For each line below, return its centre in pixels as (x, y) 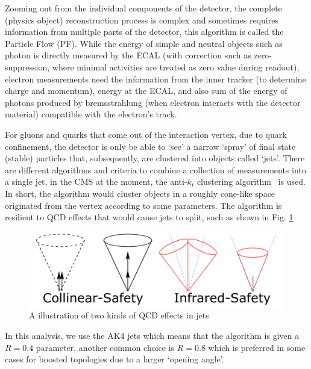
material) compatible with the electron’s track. (91, 114)
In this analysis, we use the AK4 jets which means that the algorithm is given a (152, 335)
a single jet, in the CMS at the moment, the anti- (96, 181)
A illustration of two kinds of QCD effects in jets (119, 315)
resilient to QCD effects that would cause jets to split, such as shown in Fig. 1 (149, 217)
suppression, (27, 67)
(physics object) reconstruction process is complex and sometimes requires (142, 20)
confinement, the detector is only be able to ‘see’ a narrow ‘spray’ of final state (150, 146)
